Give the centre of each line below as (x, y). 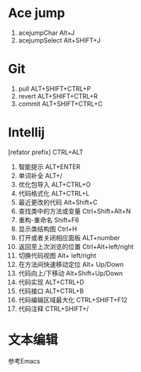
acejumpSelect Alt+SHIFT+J (60, 40)
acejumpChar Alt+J (46, 33)
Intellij (27, 132)
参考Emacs (24, 361)
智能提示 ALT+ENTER (49, 166)
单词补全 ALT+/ (40, 175)
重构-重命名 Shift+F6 (49, 220)
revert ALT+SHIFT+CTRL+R (58, 96)
